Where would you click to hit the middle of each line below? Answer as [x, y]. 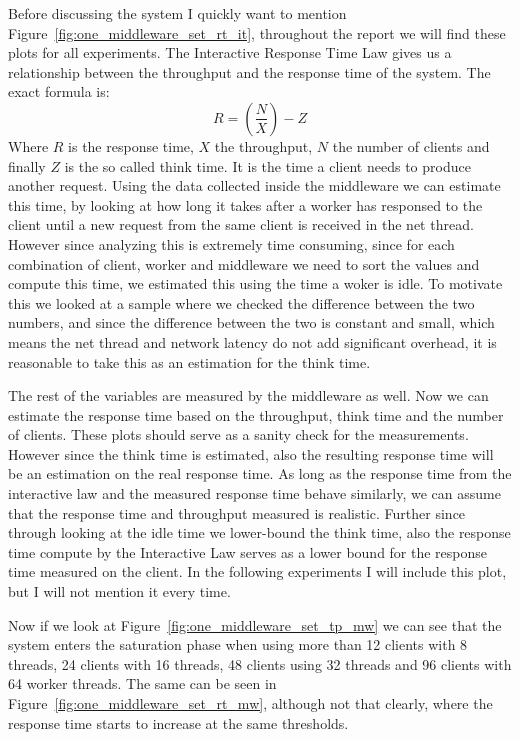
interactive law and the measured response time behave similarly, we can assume [254, 493]
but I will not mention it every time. [119, 591]
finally [27, 165]
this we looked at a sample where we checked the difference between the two [241, 302]
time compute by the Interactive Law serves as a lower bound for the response [248, 551]
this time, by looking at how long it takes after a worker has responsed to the [245, 204]
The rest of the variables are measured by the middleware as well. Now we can [248, 395]
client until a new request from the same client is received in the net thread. [241, 224]
